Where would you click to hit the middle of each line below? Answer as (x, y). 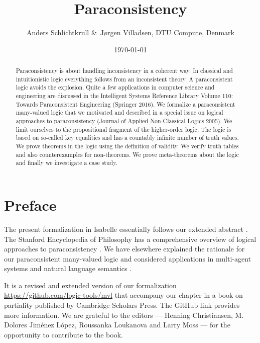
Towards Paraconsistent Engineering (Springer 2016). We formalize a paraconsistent (125, 104)
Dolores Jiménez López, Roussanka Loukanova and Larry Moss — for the (117, 325)
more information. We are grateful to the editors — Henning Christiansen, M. (124, 315)
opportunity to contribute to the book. (63, 334)
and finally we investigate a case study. (67, 163)
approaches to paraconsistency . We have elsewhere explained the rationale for (124, 249)
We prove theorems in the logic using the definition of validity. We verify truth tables (127, 146)
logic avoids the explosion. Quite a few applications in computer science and (115, 87)
